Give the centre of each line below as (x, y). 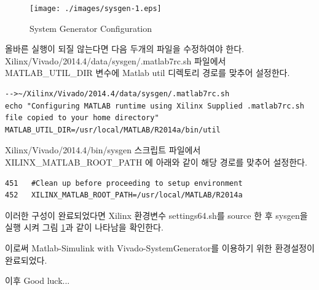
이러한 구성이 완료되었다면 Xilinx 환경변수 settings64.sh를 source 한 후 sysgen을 (156, 215)
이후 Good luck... (37, 280)
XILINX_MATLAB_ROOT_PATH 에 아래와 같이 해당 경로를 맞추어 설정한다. (156, 162)
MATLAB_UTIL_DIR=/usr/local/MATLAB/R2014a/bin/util (113, 130)
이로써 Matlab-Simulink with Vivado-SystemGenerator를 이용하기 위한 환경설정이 (160, 247)
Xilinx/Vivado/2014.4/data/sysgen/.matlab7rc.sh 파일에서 (116, 60)
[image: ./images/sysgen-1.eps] (96, 9)
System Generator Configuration (91, 28)
